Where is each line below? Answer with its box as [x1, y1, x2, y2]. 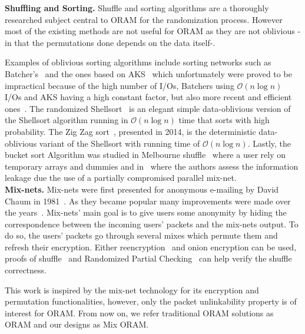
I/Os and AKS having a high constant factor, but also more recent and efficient [5, 91, 292, 103]
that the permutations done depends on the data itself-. [14, 36, 216, 48]
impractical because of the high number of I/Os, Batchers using [5, 79, 234, 91]
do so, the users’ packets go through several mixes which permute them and [5, 229, 278, 242]
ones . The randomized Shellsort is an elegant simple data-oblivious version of [5, 102, 291, 114]
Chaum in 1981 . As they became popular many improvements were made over [5, 194, 291, 207]
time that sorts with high [178, 114, 270, 126]
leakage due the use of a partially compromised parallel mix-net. [5, 171, 237, 184]
